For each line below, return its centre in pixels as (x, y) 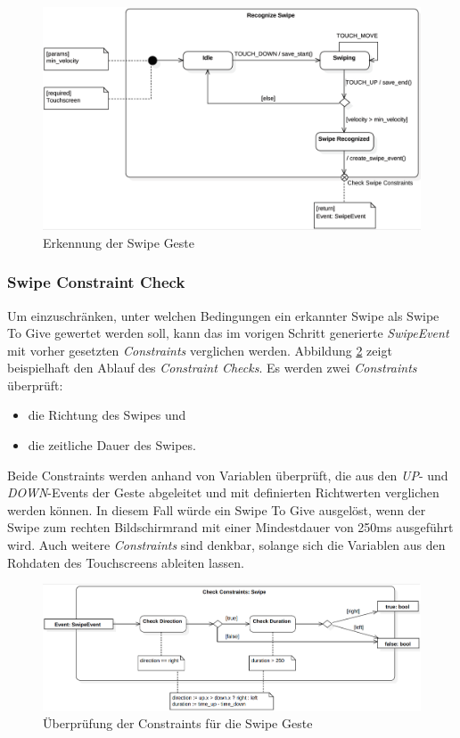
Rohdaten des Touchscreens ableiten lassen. (126, 562)
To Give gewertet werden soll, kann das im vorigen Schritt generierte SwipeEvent (228, 333)
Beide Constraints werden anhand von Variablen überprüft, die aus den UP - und (228, 475)
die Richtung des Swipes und (107, 415)
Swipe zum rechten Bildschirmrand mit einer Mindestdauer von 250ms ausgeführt (230, 527)
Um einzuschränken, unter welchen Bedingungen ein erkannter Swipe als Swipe (223, 315)
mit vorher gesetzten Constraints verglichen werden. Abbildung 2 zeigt (200, 350)
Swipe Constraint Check (96, 282)
